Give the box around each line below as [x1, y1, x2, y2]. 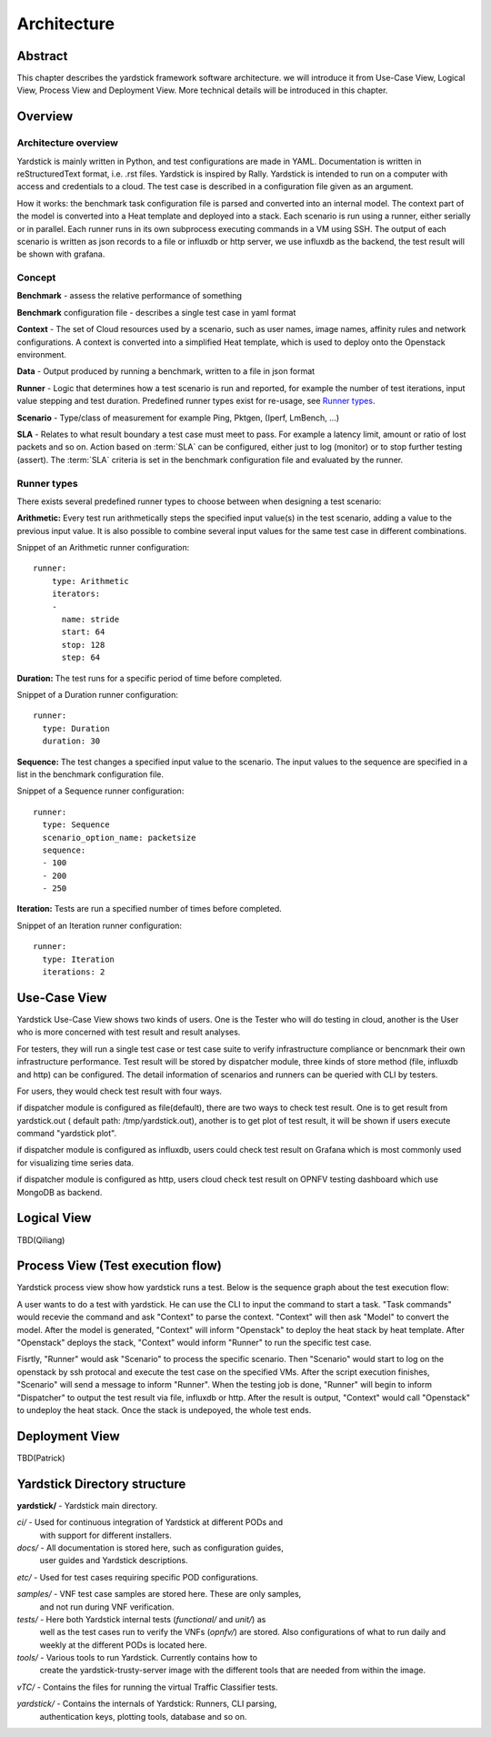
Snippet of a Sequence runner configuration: [16, 785, 185, 796]
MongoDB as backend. [16, 1187, 103, 1197]
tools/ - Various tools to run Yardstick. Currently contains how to [16, 1652, 258, 1663]
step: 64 [61, 652, 101, 663]
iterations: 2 [42, 967, 105, 977]
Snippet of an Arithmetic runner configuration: [16, 542, 190, 553]
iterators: [51, 589, 101, 600]
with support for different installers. [39, 1530, 172, 1540]
